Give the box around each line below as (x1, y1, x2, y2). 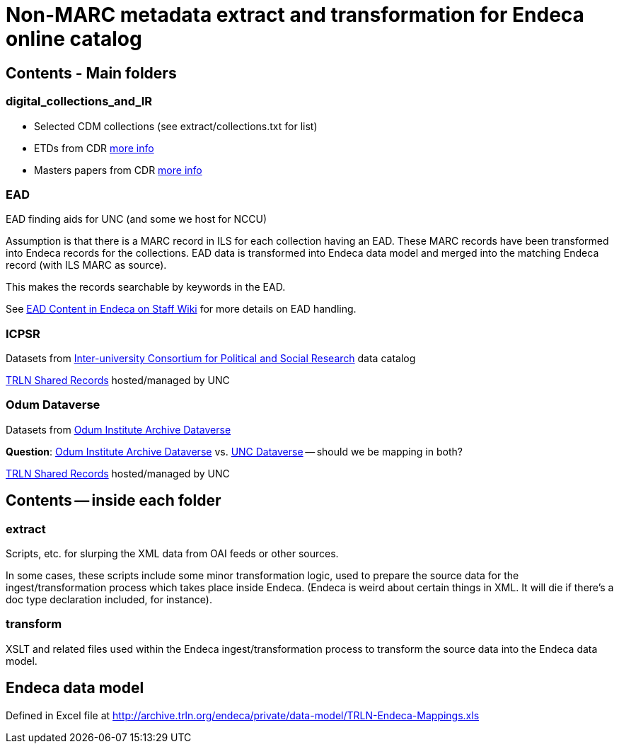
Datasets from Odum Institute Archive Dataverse (6, 423, 231, 436)
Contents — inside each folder (6, 492, 221, 510)
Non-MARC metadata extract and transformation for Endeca (6, 3, 584, 27)
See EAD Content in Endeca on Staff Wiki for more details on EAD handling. (6, 303, 357, 315)
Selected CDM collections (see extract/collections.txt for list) (34, 120, 318, 132)
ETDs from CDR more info (34, 141, 154, 154)
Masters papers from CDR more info (34, 163, 202, 176)
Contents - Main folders (6, 64, 177, 82)
